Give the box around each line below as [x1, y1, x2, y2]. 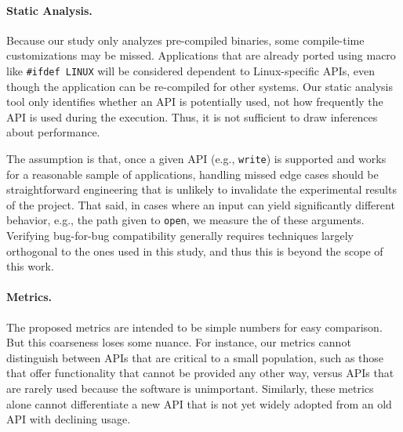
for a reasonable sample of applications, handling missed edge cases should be [6, 165, 379, 182]
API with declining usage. [6, 411, 131, 427]
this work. [6, 258, 54, 274]
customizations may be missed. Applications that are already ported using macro [6, 47, 396, 64]
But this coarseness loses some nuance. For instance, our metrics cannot [6, 334, 351, 350]
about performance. [6, 124, 100, 140]
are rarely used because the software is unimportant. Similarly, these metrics [6, 380, 374, 397]
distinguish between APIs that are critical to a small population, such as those [6, 349, 384, 365]
